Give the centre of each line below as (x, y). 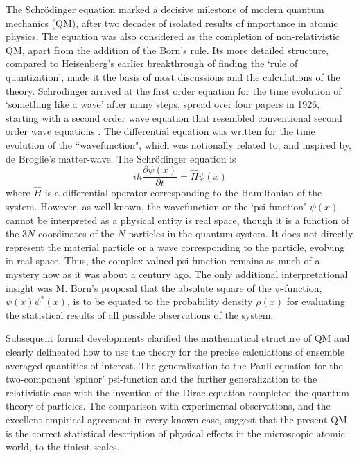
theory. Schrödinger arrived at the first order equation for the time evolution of (174, 90)
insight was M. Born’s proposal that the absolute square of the (139, 287)
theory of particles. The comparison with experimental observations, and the (168, 406)
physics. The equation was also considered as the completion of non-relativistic (173, 36)
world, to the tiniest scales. (63, 447)
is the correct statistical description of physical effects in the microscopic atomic (175, 433)
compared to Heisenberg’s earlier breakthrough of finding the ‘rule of (152, 63)
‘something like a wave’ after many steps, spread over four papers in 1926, (163, 104)
